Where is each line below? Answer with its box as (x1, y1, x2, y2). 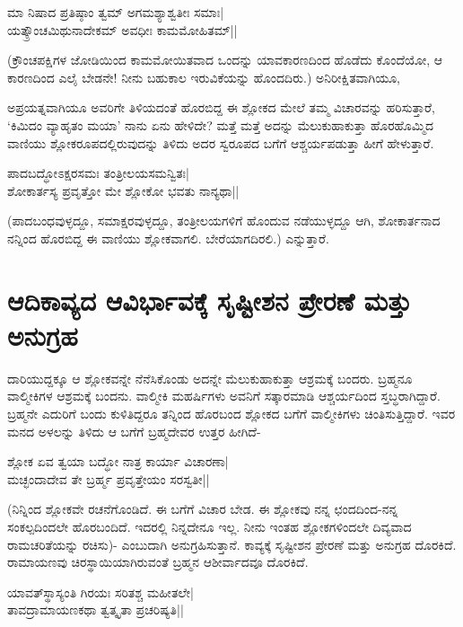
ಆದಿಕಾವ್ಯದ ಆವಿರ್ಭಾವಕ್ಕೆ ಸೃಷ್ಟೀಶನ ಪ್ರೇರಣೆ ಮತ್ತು (7, 281, 412, 318)
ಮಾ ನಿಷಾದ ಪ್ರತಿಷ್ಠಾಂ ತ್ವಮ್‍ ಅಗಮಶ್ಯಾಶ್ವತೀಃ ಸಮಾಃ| (7, 3, 224, 21)
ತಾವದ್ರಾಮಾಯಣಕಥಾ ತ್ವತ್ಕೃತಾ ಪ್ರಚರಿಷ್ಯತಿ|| (7, 600, 184, 619)
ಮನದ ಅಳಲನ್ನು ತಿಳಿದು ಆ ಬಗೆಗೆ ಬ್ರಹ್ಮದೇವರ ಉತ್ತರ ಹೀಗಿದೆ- (7, 421, 261, 440)
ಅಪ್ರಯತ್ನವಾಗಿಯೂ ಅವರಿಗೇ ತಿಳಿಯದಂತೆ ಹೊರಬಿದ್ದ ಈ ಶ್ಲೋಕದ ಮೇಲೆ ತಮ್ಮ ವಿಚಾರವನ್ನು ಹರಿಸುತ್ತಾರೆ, (7, 98, 435, 117)
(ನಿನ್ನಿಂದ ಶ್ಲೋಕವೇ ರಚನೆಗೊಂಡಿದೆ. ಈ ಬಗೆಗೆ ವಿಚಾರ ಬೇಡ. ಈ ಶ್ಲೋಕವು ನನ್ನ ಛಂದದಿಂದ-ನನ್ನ (7, 499, 398, 518)
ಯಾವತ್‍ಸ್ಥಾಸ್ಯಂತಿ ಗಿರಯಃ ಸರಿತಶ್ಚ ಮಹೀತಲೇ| (7, 582, 194, 601)
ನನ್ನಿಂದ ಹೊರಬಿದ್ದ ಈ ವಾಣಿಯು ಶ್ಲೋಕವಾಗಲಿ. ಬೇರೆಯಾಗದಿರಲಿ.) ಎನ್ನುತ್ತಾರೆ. (7, 228, 329, 247)
